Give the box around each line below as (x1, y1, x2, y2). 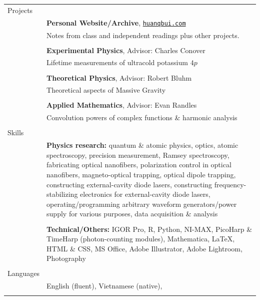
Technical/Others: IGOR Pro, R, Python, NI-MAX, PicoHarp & (46, 223, 252, 234)
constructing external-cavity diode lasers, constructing (46, 179, 212, 189)
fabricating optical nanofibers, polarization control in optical (46, 159, 231, 170)
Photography (46, 253, 86, 263)
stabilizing (46, 189, 78, 199)
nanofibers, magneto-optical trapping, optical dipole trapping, (46, 169, 236, 180)
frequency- (214, 179, 246, 189)
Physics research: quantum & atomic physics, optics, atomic (46, 140, 238, 150)
